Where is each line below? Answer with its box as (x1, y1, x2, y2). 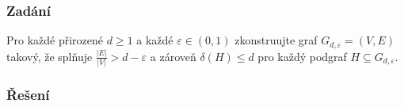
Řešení (6, 85, 50, 105)
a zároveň (150, 48, 196, 64)
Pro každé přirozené (6, 32, 104, 48)
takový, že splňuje (6, 48, 93, 64)
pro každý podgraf (257, 48, 347, 64)
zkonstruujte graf (234, 32, 318, 48)
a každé (136, 32, 173, 48)
